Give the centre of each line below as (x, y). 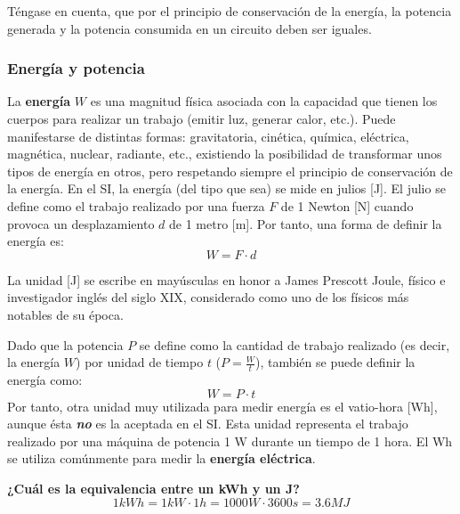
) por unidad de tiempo (140, 362)
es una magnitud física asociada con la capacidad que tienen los (264, 101)
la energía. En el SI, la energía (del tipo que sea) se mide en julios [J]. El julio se (226, 188)
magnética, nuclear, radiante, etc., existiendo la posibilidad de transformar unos (225, 154)
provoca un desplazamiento (81, 223)
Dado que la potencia (65, 344)
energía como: (45, 379)
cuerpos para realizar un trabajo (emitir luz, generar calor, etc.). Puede (202, 118)
